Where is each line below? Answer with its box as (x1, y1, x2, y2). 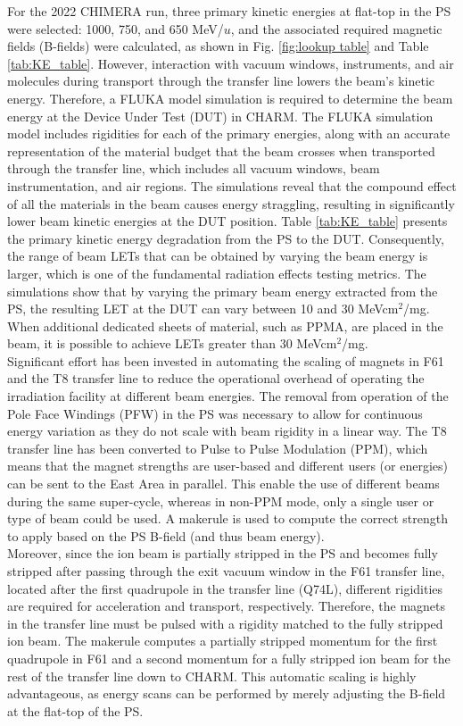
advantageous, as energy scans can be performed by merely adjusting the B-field (7, 684, 446, 703)
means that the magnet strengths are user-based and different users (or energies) (7, 456, 448, 475)
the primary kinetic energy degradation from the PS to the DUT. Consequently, (7, 229, 444, 247)
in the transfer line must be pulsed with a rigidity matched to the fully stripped (7, 613, 443, 632)
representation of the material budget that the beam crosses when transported (7, 141, 435, 160)
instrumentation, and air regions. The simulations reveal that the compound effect (7, 176, 457, 195)
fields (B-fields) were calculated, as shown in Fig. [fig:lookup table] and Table (7, 37, 429, 55)
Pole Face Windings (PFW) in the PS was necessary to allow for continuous (7, 404, 423, 422)
